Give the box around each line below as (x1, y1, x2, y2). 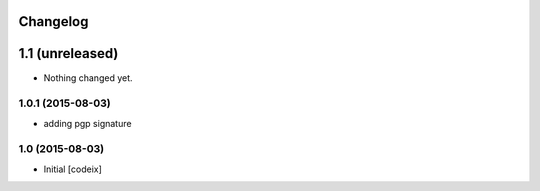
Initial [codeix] (43, 163, 102, 175)
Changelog (18, 13, 89, 30)
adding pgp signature (43, 117, 132, 129)
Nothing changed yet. (43, 71, 134, 84)
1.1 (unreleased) (18, 45, 119, 62)
